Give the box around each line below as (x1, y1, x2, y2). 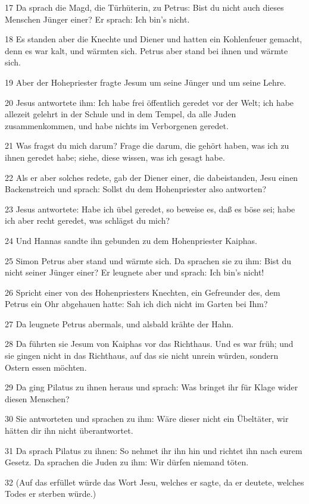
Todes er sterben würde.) (5, 487, 96, 500)
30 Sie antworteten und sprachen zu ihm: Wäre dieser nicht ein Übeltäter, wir (5, 412, 289, 425)
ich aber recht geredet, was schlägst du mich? (5, 214, 170, 227)
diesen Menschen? (5, 392, 70, 405)
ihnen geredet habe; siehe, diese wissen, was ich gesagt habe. (5, 151, 225, 163)
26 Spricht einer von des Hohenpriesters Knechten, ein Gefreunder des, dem (5, 286, 280, 298)
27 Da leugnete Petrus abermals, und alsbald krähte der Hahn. (5, 317, 234, 330)
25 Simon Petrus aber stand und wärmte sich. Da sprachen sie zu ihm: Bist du (5, 254, 292, 267)
